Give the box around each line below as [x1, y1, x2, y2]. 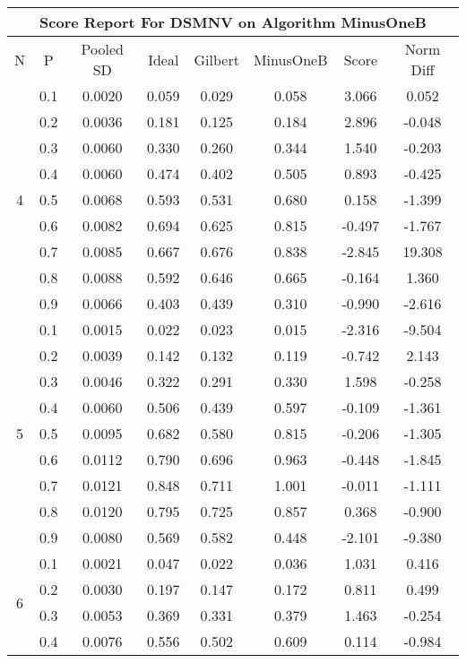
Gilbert [194, 48, 239, 70]
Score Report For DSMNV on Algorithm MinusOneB [39, 12, 427, 32]
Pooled [81, 39, 124, 59]
